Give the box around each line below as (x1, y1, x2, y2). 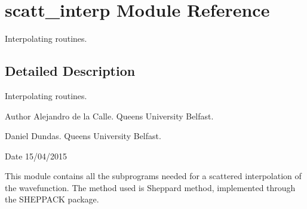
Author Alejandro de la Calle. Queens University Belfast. (5, 109, 214, 122)
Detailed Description (5, 62, 136, 80)
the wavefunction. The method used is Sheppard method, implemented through (5, 181, 296, 193)
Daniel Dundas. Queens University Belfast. (5, 130, 161, 142)
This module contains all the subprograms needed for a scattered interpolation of (5, 170, 302, 182)
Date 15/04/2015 (5, 149, 67, 162)
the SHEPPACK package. (5, 193, 99, 205)
